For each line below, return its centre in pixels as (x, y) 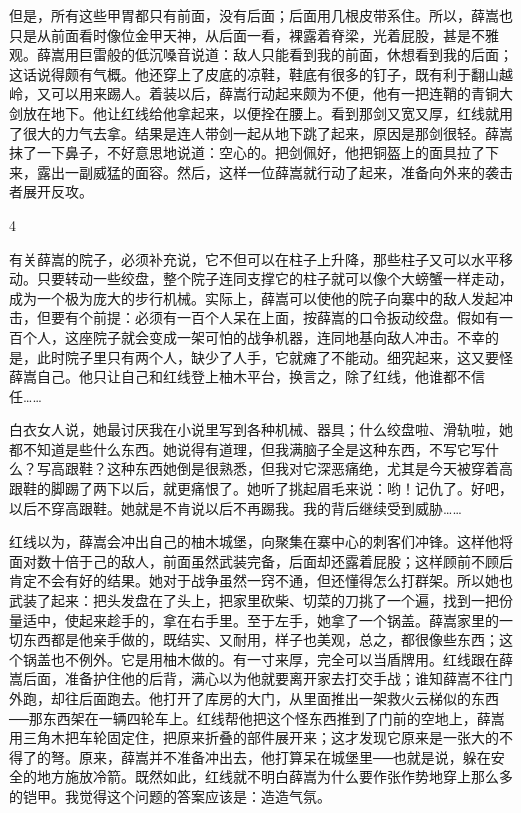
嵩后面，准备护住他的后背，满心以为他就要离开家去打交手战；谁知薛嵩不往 (254, 678)
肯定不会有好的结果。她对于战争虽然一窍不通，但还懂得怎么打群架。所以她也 (261, 580)
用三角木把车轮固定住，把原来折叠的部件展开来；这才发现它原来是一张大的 (254, 737)
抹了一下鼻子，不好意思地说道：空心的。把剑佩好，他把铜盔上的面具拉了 (247, 152)
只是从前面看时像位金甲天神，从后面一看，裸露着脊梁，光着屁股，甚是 (240, 34)
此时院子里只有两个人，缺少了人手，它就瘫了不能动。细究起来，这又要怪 (274, 356)
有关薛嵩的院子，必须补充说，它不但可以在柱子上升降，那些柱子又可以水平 (254, 258)
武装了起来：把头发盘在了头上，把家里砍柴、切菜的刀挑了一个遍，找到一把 (254, 600)
